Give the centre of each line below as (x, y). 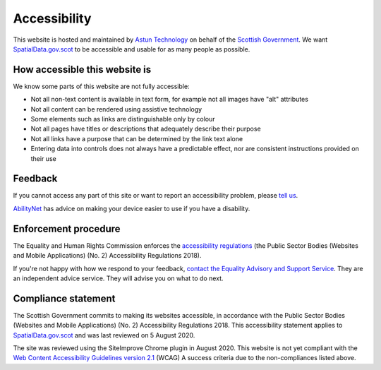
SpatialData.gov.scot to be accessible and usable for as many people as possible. (132, 49)
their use (43, 158)
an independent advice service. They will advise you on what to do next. (118, 278)
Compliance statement (64, 298)
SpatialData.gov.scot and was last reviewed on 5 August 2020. (104, 335)
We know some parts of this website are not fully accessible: (101, 86)
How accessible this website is (82, 70)
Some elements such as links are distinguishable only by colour (123, 119)
